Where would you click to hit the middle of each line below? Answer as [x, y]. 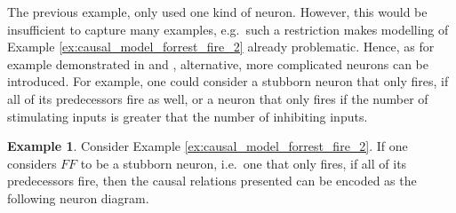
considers [32, 163]
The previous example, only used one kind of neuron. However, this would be [217, 12]
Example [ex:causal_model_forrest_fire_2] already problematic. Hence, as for [221, 47]
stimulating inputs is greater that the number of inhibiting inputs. [188, 116]
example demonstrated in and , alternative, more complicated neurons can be [218, 63]
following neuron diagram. [78, 197]
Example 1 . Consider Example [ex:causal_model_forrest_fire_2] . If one [208, 146]
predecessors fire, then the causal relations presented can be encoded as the [212, 181]
